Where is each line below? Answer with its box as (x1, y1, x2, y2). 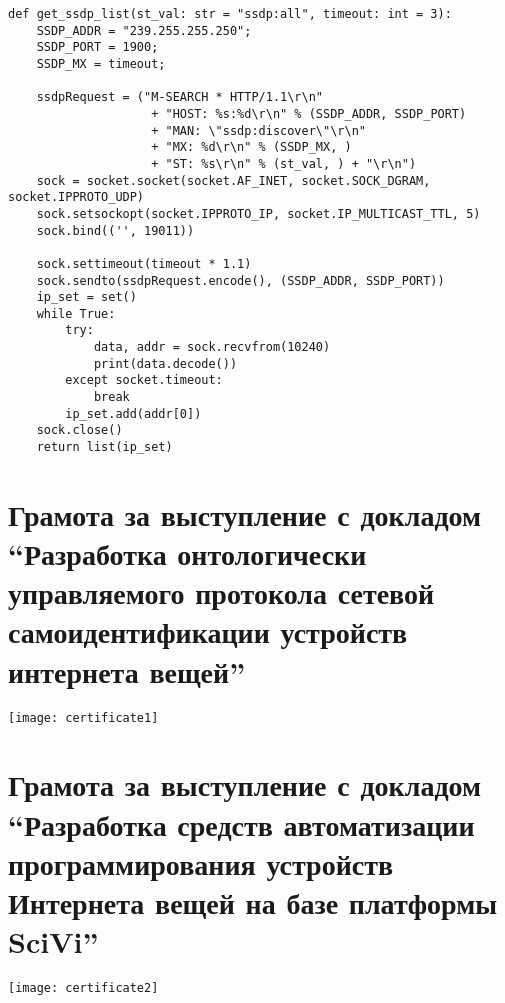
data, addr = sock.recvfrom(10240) (93, 340, 331, 355)
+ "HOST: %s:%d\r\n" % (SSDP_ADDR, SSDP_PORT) (151, 106, 467, 121)
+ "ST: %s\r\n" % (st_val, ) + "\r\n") (151, 156, 417, 171)
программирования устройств (8, 842, 394, 883)
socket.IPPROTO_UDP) (8, 190, 145, 205)
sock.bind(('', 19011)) (36, 223, 195, 238)
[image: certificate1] (8, 710, 159, 725)
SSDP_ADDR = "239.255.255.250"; (36, 23, 252, 38)
